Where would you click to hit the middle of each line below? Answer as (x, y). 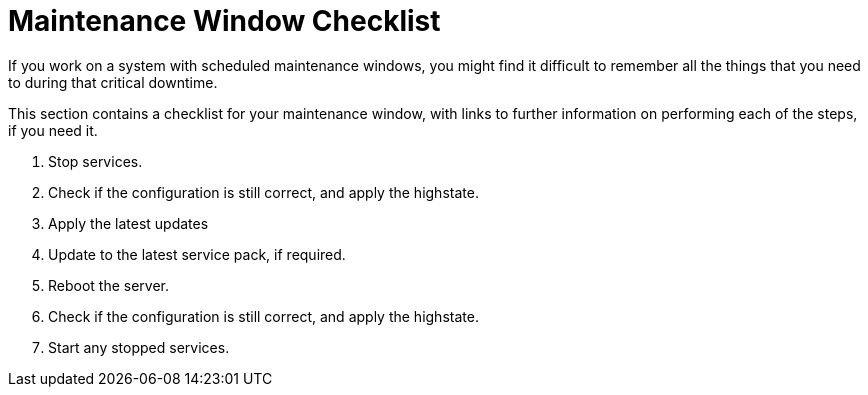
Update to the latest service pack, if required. (197, 254)
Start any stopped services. (139, 347)
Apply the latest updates (128, 223)
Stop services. (95, 161)
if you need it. (53, 130)
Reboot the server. (109, 285)
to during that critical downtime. (113, 82)
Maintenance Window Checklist (224, 21)
